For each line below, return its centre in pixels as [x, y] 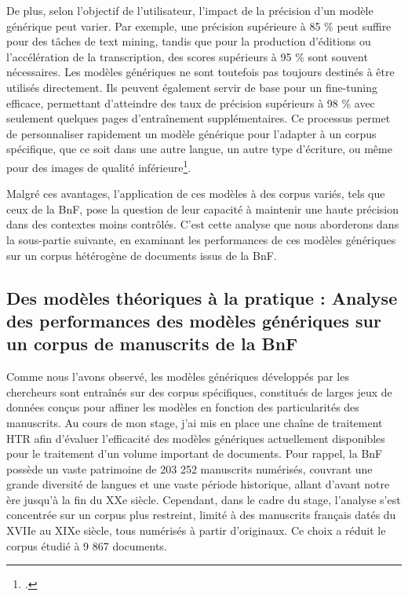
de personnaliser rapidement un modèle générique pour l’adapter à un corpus [191, 133]
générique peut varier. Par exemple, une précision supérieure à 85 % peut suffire [199, 26]
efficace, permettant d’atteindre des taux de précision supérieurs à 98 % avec [191, 102]
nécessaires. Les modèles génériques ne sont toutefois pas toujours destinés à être [200, 72]
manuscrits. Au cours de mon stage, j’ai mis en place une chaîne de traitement [195, 422]
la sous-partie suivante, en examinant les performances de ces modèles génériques [201, 239]
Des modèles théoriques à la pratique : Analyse [202, 297]
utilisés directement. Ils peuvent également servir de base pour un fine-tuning [192, 87]
